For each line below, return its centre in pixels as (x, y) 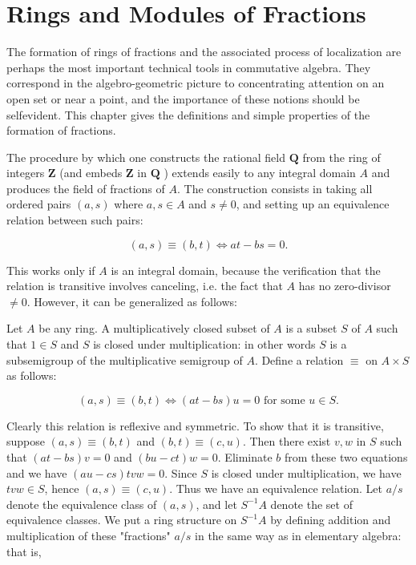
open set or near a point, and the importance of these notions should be (183, 98)
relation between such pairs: (75, 220)
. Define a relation (299, 359)
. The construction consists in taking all (275, 188)
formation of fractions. (61, 130)
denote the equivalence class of (82, 504)
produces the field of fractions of (86, 188)
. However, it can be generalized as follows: (132, 301)
